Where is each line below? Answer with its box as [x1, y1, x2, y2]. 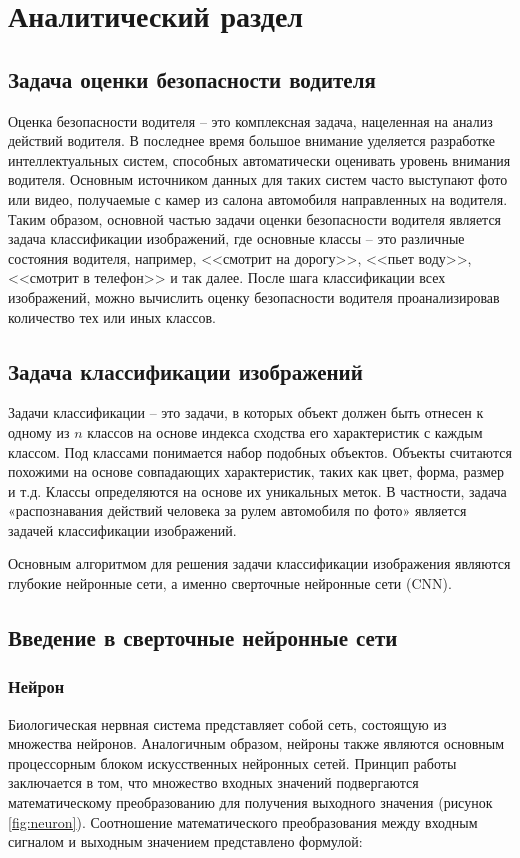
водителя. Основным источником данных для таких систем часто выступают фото [8, 169, 508, 190]
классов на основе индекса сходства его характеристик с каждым [87, 421, 483, 442]
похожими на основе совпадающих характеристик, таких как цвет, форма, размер [8, 461, 505, 482]
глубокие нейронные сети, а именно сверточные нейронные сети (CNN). [8, 573, 452, 594]
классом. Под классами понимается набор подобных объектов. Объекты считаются [8, 441, 512, 462]
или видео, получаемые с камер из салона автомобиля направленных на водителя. [8, 188, 508, 209]
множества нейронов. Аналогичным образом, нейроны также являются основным [8, 733, 505, 754]
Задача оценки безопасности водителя [8, 63, 376, 94]
